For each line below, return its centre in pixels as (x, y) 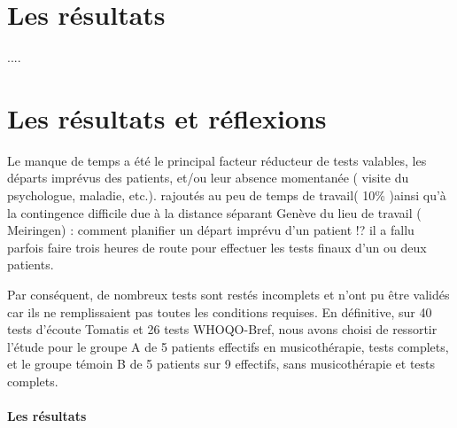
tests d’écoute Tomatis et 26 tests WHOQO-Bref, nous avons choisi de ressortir (222, 329)
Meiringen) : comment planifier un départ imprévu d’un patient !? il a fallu (211, 230)
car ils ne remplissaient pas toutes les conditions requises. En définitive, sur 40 (220, 311)
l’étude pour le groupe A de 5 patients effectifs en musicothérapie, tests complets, (228, 346)
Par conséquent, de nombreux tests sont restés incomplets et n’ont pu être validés (228, 294)
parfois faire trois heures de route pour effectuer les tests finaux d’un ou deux (217, 247)
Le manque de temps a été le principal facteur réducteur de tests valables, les (217, 160)
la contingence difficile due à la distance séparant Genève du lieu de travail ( (214, 212)
